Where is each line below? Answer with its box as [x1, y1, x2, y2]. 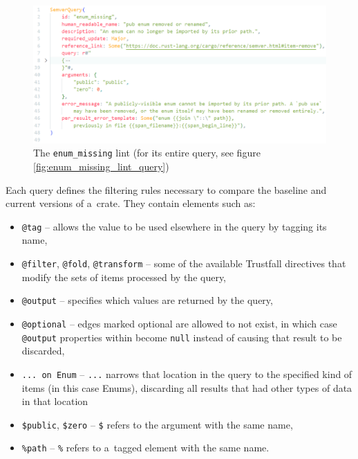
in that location [21, 394, 88, 408]
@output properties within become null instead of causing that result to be [21, 330, 342, 344]
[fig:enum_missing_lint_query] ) [33, 159, 169, 173]
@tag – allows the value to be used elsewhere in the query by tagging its [21, 219, 327, 233]
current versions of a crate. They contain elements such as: [6, 196, 256, 210]
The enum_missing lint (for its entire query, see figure [33, 145, 261, 160]
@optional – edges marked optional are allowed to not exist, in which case [21, 316, 337, 330]
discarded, [21, 343, 65, 358]
